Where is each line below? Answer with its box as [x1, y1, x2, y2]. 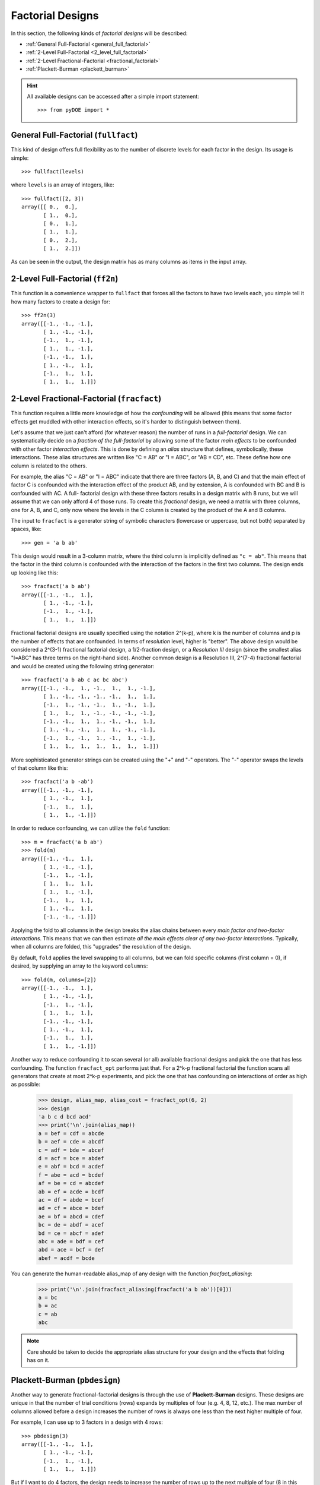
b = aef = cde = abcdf [38, 1138, 104, 1145]
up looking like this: [11, 569, 59, 576]
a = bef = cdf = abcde [38, 1130, 104, 1137]
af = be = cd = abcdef [38, 1180, 104, 1187]
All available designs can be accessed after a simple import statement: [27, 93, 200, 100]
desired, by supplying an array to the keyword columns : [11, 962, 148, 969]
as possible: [11, 1081, 41, 1088]
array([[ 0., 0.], [21, 204, 78, 210]
